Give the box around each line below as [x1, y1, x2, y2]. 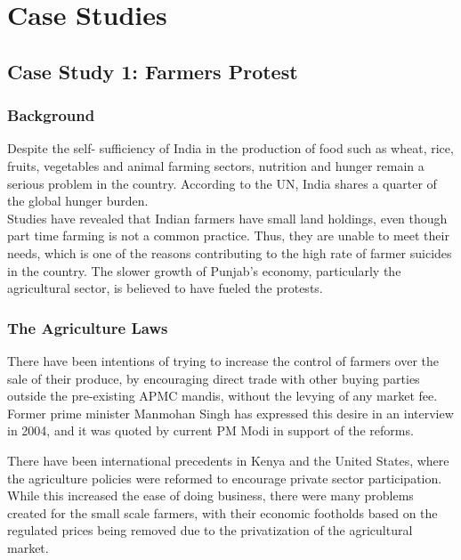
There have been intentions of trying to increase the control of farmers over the [7, 351, 440, 369]
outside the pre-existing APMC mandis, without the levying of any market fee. [7, 386, 438, 405]
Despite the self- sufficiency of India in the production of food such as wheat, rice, [7, 139, 454, 158]
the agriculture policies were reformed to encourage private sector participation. [7, 468, 442, 487]
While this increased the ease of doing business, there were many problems [7, 486, 414, 505]
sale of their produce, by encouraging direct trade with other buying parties [7, 369, 420, 387]
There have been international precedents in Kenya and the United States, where [7, 450, 449, 469]
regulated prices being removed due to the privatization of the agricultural [7, 521, 413, 540]
